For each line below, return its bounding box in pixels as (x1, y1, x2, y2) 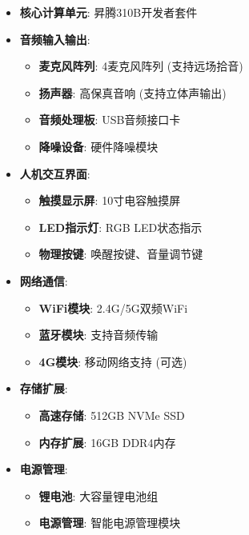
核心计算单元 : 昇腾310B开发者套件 (19, 4, 198, 20)
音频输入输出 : (19, 30, 90, 47)
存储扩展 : (19, 380, 68, 397)
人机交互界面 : (19, 165, 90, 182)
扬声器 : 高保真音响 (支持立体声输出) (38, 84, 227, 101)
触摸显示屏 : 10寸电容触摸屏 (38, 192, 181, 209)
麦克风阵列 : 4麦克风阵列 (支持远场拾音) (38, 58, 243, 74)
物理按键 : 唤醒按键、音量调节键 (38, 246, 203, 262)
